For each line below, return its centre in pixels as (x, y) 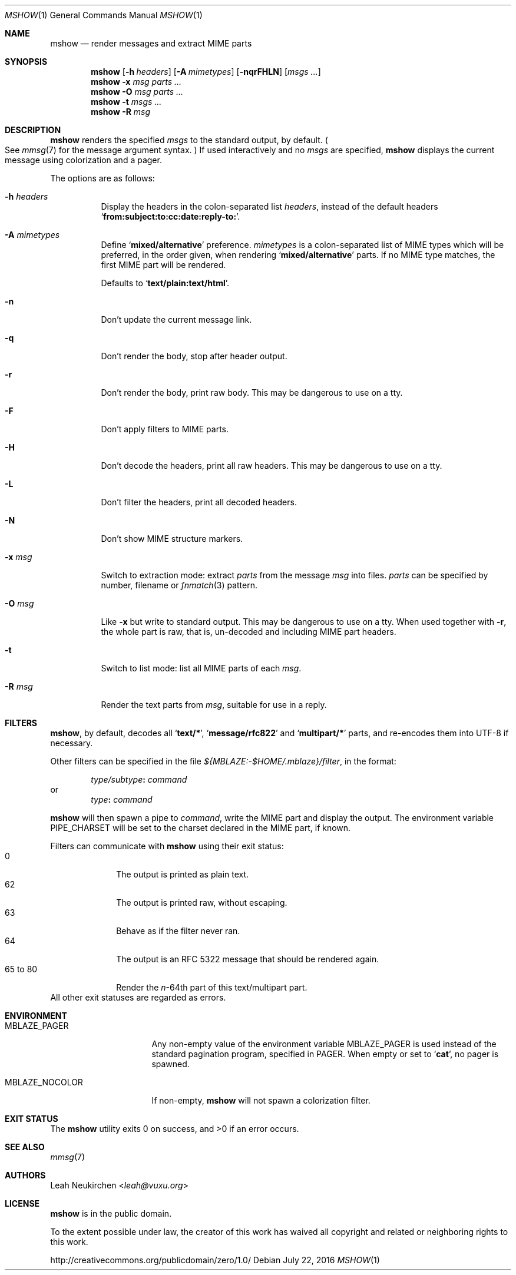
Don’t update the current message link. (176, 319)
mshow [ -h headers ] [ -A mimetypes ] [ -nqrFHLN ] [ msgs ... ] (206, 72)
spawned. (171, 1064)
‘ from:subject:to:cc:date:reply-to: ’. (171, 216)
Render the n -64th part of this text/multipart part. (212, 987)
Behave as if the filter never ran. (178, 931)
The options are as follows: (102, 178)
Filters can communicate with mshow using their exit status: (167, 846)
